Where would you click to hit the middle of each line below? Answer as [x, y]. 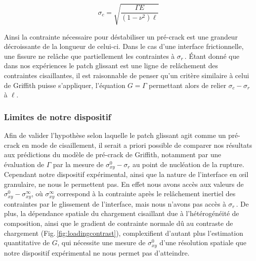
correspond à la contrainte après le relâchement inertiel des [146, 194]
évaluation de [24, 164]
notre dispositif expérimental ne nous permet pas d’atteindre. [97, 252]
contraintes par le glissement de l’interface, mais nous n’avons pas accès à [115, 203]
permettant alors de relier [188, 85]
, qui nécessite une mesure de [102, 242]
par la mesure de [78, 164]
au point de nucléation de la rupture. [189, 164]
